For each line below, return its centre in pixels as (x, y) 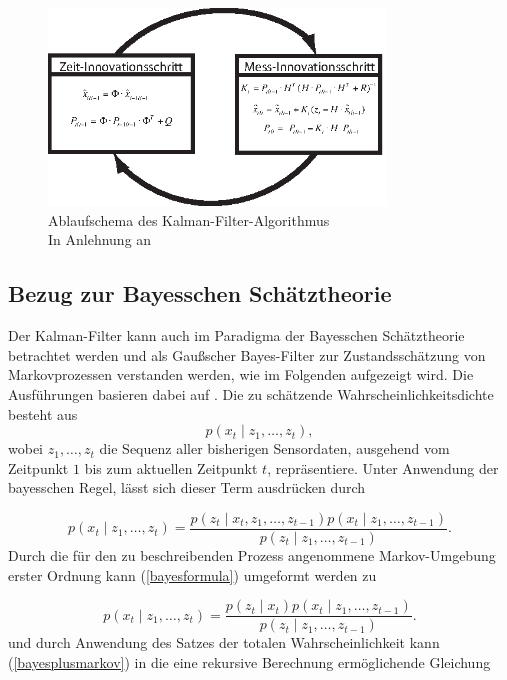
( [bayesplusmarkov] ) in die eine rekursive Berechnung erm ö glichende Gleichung (249, 661)
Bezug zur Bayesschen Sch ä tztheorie (200, 293)
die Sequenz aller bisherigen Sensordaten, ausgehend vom (274, 448)
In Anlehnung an (100, 239)
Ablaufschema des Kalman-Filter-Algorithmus (189, 219)
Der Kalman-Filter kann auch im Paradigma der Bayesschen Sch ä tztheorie (236, 335)
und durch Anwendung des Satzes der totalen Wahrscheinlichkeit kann (224, 642)
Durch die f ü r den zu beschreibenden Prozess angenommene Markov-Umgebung (252, 555)
